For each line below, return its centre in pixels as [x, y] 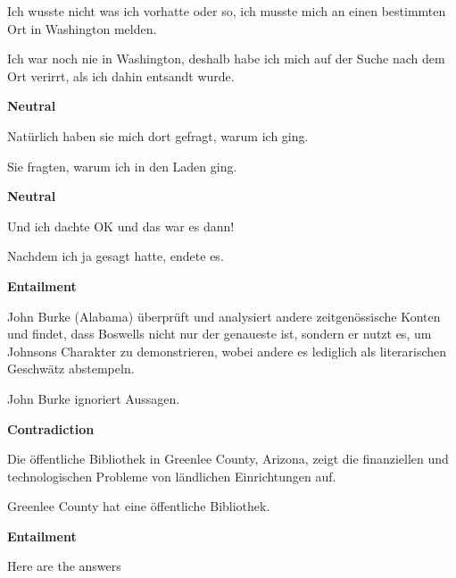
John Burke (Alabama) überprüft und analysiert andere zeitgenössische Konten [224, 316]
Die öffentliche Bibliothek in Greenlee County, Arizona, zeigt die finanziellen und [228, 459]
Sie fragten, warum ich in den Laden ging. [122, 166]
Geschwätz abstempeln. [71, 369]
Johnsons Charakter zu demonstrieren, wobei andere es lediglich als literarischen [227, 351]
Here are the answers [64, 566]
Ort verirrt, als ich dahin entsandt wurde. [121, 75]
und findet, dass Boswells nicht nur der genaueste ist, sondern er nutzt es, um [220, 334]
